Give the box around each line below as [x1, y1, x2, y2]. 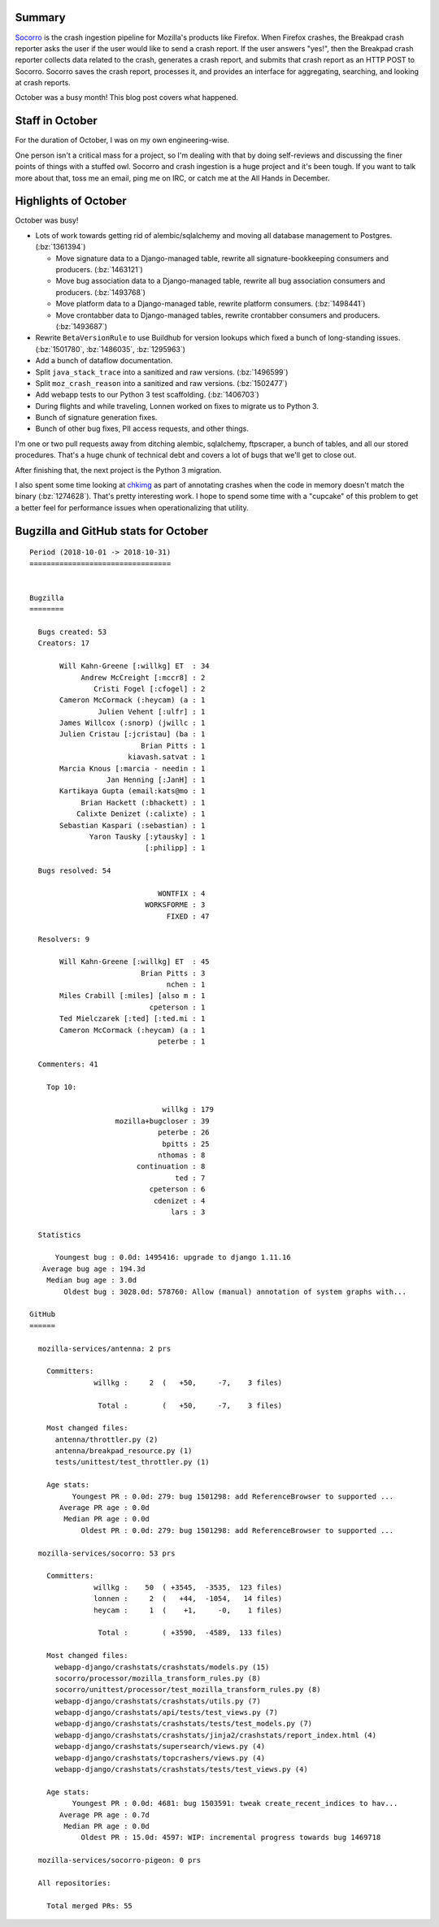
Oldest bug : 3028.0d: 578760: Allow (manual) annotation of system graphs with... [63, 1287, 406, 1296]
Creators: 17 [37, 639, 90, 648]
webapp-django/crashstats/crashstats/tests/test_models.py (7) [54, 1719, 313, 1729]
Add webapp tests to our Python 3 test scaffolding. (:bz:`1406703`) [35, 390, 259, 400]
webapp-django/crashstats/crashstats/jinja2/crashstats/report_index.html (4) [54, 1730, 377, 1739]
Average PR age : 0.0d [59, 1504, 150, 1513]
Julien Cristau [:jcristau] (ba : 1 [59, 730, 206, 739]
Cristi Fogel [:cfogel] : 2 [93, 684, 206, 693]
